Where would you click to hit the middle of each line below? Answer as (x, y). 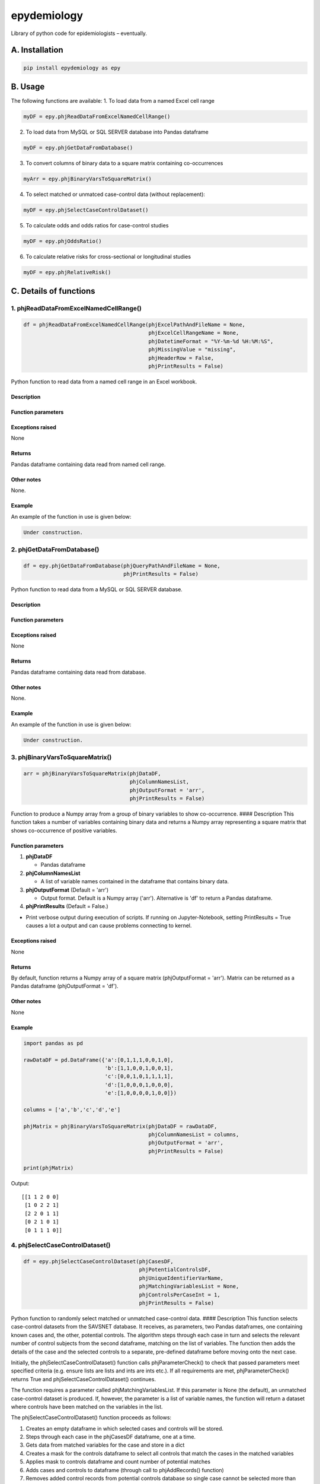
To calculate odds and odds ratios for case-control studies (97, 225)
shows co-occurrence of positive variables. (64, 830)
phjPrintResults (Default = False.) (67, 906)
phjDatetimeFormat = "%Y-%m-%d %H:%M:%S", (211, 341)
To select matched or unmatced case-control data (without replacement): (116, 194)
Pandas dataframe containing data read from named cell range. (88, 464)
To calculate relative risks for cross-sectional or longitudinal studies (108, 256)
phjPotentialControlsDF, (175, 1270)
